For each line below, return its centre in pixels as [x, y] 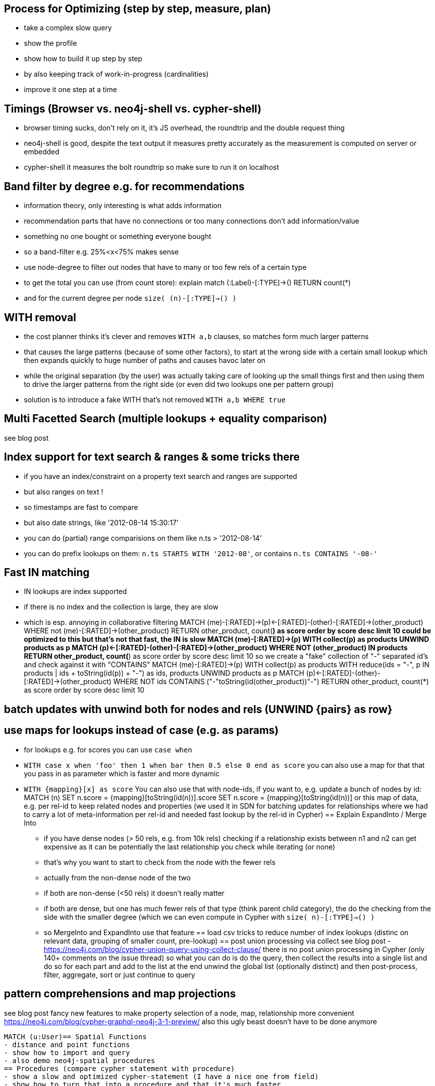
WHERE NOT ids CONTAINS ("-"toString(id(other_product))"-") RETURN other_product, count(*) [271, 682]
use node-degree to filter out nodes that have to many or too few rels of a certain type [165, 267]
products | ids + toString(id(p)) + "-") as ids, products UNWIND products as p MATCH [164, 673]
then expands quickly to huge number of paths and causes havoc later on [145, 360]
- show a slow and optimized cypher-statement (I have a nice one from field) [162, 1076]
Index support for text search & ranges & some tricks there [152, 457]
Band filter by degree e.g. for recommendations [124, 186]
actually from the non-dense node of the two [117, 877]
